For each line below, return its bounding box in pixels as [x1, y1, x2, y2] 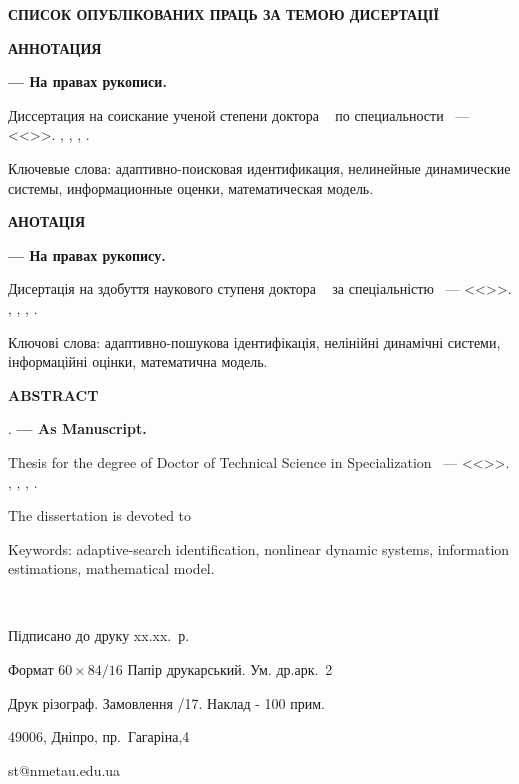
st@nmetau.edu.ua [8, 759, 121, 780]
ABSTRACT [8, 384, 99, 405]
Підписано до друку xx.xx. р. [8, 625, 190, 646]
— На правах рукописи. [8, 71, 167, 92]
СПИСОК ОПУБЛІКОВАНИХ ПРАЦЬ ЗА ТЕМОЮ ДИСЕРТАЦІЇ [8, 4, 440, 24]
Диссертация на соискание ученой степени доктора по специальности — [8, 104, 470, 125]
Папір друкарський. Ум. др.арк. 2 [127, 659, 333, 680]
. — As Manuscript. [8, 418, 147, 439]
